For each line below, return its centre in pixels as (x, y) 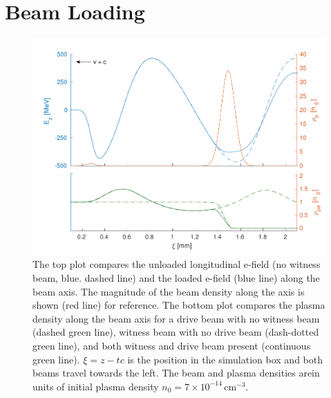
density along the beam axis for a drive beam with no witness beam (176, 318)
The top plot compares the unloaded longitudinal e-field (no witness (177, 264)
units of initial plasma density (96, 386)
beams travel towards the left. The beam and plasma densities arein (176, 373)
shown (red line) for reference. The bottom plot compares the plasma (179, 305)
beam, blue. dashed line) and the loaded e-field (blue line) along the (176, 277)
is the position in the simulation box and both (225, 359)
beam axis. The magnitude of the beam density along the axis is (169, 291)
